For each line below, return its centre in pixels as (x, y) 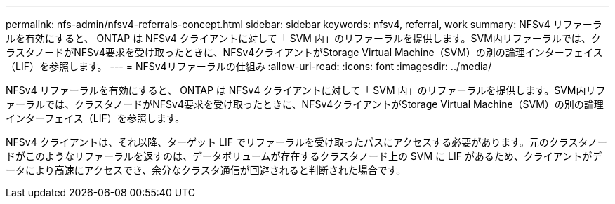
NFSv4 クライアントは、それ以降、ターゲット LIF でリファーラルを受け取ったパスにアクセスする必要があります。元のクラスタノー (307, 142)
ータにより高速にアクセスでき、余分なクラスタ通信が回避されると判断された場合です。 (206, 170)
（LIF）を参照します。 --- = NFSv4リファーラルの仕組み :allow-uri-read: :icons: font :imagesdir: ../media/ (249, 66)
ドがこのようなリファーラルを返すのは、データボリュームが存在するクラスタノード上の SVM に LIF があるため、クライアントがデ (304, 156)
